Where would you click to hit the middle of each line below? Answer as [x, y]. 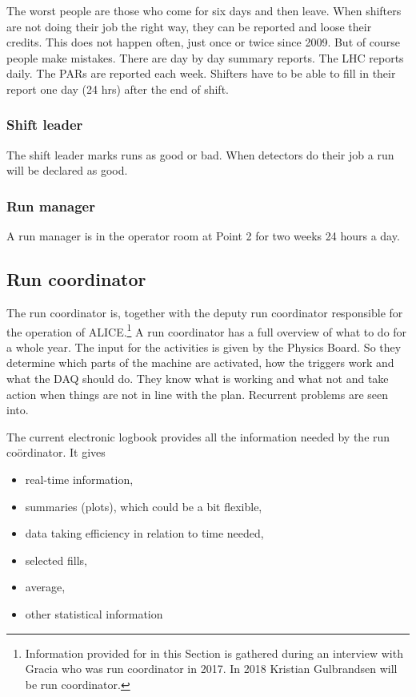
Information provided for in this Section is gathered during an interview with [214, 653]
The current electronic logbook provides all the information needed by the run [198, 436]
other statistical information [94, 613]
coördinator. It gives [56, 452]
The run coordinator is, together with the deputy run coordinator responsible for [205, 312]
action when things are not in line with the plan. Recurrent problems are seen [198, 394]
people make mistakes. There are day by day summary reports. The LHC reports [205, 57]
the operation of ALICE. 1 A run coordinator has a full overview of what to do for [207, 330]
